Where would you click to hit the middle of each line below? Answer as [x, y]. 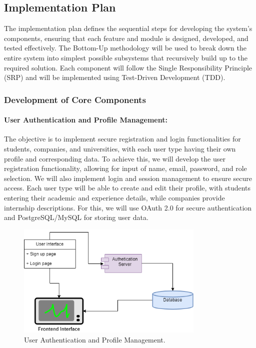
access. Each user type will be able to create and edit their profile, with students [127, 188]
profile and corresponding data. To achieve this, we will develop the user [115, 158]
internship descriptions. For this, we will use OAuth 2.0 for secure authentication [128, 207]
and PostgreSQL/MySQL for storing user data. [76, 217]
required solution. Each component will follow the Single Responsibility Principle [128, 67]
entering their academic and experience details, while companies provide [114, 197]
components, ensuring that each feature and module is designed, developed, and [126, 38]
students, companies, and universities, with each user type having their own [120, 148]
